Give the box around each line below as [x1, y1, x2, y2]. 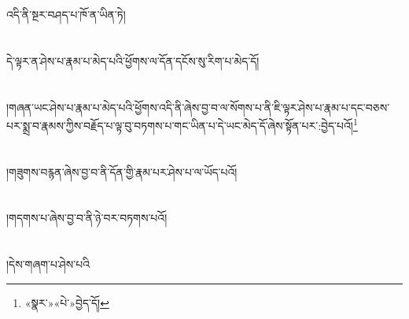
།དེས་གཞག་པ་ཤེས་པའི [6, 256, 90, 273]
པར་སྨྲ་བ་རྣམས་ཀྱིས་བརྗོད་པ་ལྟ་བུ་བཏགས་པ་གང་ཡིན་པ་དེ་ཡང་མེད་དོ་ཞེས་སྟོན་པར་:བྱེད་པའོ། [6, 117, 353, 133]
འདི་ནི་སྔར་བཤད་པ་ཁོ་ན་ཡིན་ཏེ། [6, 6, 126, 22]
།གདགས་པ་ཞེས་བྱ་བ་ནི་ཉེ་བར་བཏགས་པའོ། [6, 210, 168, 226]
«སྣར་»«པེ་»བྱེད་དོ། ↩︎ [24, 294, 109, 310]
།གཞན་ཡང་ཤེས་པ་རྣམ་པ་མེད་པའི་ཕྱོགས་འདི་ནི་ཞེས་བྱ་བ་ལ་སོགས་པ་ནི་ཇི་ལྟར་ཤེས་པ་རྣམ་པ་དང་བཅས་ [6, 98, 390, 115]
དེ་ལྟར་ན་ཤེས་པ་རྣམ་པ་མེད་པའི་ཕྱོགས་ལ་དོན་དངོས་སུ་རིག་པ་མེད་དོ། [6, 52, 260, 69]
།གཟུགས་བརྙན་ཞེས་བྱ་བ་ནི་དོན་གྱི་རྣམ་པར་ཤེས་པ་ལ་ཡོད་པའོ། [6, 163, 238, 180]
